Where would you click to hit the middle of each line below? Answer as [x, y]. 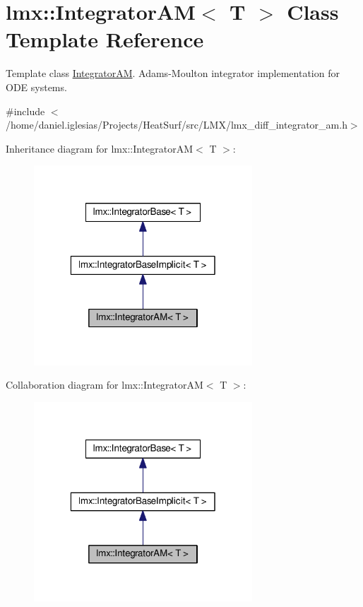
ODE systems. [36, 87]
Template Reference [105, 39]
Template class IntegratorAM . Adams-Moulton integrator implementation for [173, 73]
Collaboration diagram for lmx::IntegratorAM [105, 385]
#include [25, 111]
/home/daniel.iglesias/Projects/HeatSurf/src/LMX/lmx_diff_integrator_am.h [177, 125]
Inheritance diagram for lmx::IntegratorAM [100, 148]
